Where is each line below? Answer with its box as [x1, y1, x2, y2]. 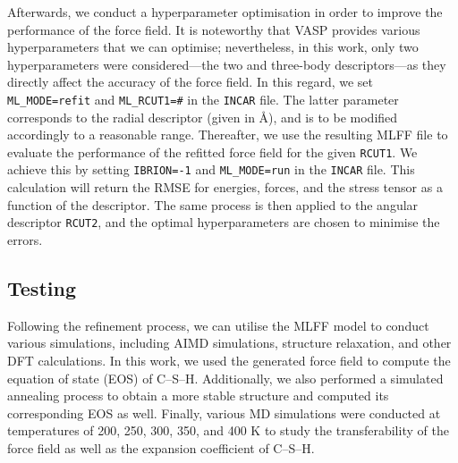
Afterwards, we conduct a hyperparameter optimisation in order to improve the [7, 3, 443, 21]
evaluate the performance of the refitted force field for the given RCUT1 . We [7, 142, 418, 161]
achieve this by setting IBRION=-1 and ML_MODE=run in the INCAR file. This [7, 160, 415, 179]
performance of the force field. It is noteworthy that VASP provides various [7, 20, 420, 38]
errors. [7, 230, 43, 248]
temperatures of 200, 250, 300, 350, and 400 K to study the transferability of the [7, 421, 449, 440]
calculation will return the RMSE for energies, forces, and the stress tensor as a [7, 178, 443, 197]
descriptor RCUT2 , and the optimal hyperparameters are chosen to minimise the [7, 213, 440, 231]
